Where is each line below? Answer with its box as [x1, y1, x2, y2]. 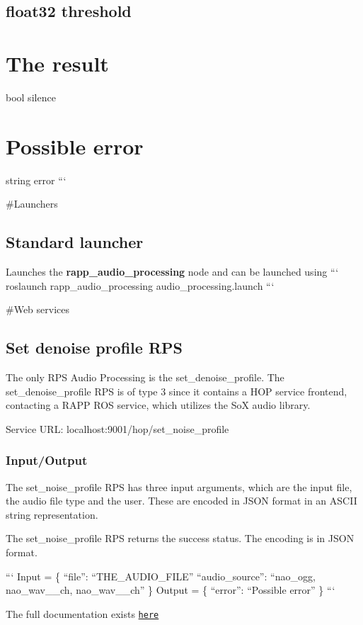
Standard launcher [6, 231, 144, 253]
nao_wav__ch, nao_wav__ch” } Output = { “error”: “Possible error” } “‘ [6, 582, 335, 597]
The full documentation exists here [6, 606, 159, 621]
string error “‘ [6, 172, 67, 187]
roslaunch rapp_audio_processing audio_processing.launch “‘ [6, 278, 275, 293]
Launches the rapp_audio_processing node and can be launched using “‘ [6, 264, 339, 279]
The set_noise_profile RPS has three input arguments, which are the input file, [6, 479, 352, 494]
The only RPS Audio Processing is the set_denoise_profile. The [6, 370, 284, 384]
